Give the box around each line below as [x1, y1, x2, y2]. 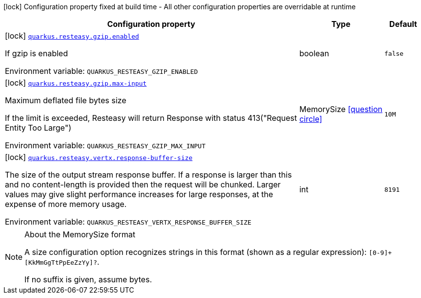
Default [389, 19, 417, 29]
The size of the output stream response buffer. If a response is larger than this [5, 170, 292, 180]
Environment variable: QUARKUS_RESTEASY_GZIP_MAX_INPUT [5, 140, 206, 150]
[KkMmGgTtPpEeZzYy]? [24, 259, 97, 266]
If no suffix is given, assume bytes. [24, 275, 152, 284]
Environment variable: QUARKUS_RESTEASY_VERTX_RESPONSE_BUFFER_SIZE [5, 217, 252, 227]
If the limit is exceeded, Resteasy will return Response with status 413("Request [5, 113, 297, 123]
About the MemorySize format [24, 229, 135, 239]
